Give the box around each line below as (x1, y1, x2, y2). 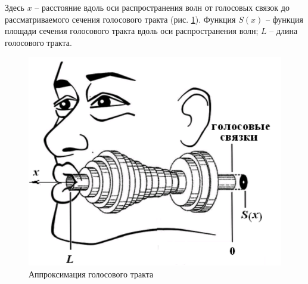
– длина (269, 24, 298, 37)
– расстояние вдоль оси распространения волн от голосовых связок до (35, 1, 290, 13)
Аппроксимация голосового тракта (29, 267, 154, 280)
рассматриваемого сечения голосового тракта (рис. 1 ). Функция (5, 13, 236, 25)
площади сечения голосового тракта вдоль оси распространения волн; (5, 24, 259, 37)
